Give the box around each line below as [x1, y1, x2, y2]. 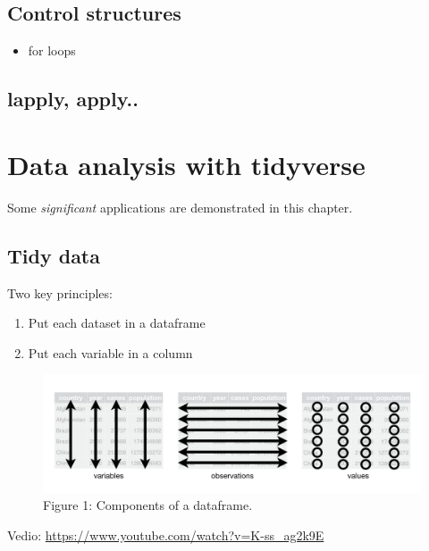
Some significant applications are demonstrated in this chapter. [7, 197, 353, 216]
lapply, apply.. [7, 85, 139, 113]
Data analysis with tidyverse [7, 146, 366, 182]
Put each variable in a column [28, 343, 193, 362]
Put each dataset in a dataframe [28, 313, 206, 332]
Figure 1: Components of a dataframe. [43, 496, 253, 514]
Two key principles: [7, 283, 113, 302]
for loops [28, 41, 76, 60]
